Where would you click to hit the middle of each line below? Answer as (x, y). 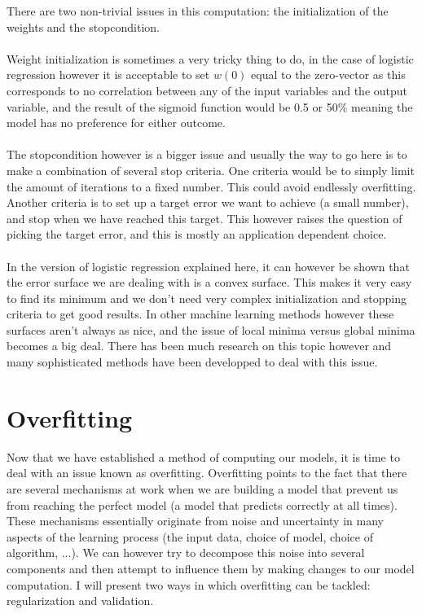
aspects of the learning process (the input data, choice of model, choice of (190, 536)
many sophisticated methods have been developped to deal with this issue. (192, 362)
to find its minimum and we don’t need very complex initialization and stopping (207, 298)
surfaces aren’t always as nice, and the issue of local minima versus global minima (211, 329)
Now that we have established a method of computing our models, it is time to (203, 456)
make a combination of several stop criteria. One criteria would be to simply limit (211, 170)
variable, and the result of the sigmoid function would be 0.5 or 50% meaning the (210, 106)
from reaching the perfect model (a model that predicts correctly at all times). (202, 504)
